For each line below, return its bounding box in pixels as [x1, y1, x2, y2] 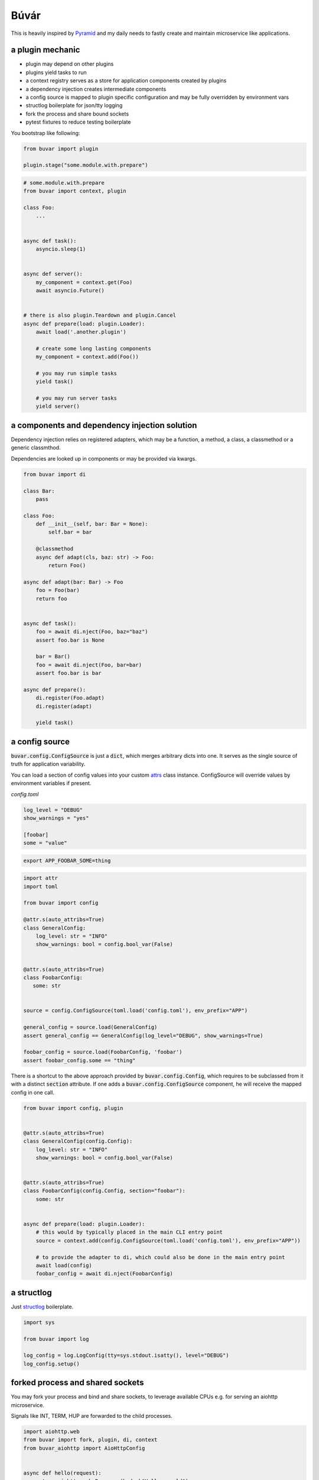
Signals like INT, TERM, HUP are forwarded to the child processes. [11, 1413, 172, 1420]
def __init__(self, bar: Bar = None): [35, 521, 148, 527]
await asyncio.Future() [35, 287, 105, 294]
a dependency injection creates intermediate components [25, 85, 167, 92]
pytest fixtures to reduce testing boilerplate [25, 118, 131, 126]
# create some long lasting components [35, 345, 152, 352]
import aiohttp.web [23, 1428, 80, 1435]
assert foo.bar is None [35, 636, 105, 644]
